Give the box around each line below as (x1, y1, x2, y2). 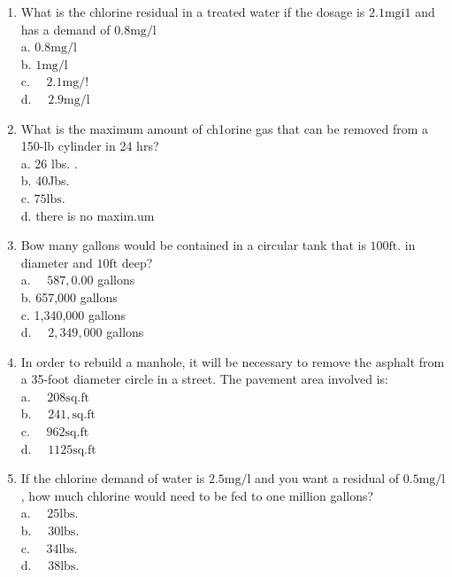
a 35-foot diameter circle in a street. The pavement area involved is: (20, 370, 388, 388)
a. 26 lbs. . (20, 153, 78, 172)
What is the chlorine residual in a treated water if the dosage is (20, 3, 365, 20)
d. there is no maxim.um (20, 206, 155, 224)
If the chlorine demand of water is (20, 469, 205, 487)
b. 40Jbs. (20, 171, 70, 190)
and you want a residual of (255, 469, 400, 487)
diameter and (20, 253, 93, 271)
